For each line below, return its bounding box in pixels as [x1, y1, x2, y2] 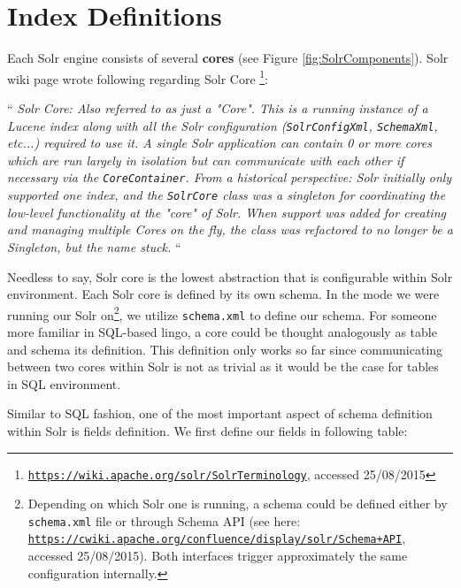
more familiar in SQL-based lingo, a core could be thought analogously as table [7, 323, 437, 340]
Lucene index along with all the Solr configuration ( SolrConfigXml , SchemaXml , [7, 116, 438, 134]
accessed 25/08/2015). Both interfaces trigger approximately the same [27, 546, 408, 565]
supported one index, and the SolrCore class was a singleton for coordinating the [7, 186, 446, 204]
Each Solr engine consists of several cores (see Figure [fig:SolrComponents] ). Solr [7, 49, 449, 67]
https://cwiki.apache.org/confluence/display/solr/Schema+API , [27, 529, 406, 547]
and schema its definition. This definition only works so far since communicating [7, 340, 443, 358]
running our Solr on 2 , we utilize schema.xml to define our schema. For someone [7, 302, 437, 324]
